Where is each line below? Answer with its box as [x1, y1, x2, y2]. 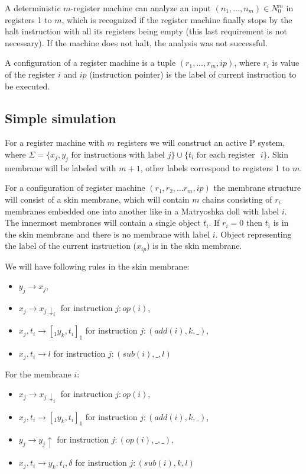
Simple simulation [5, 108, 116, 127]
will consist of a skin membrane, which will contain [5, 193, 190, 205]
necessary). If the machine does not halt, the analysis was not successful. [5, 36, 268, 49]
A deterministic [5, 2, 61, 14]
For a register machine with [5, 136, 105, 149]
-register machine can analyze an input [70, 2, 211, 14]
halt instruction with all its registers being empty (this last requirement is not [5, 25, 287, 37]
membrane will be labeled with [5, 161, 116, 174]
